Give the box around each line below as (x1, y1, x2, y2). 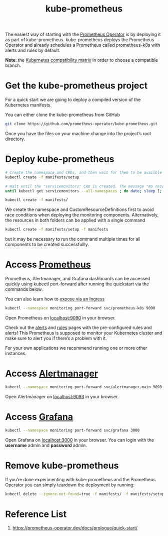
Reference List (5, 508, 66, 520)
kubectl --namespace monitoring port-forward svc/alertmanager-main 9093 (5, 384, 162, 389)
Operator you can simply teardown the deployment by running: (5, 482, 135, 488)
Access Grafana (5, 411, 73, 422)
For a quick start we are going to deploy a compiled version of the (5, 96, 141, 103)
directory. (5, 136, 25, 142)
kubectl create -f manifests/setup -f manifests (5, 227, 108, 232)
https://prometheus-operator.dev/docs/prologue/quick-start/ (12, 525, 137, 531)
